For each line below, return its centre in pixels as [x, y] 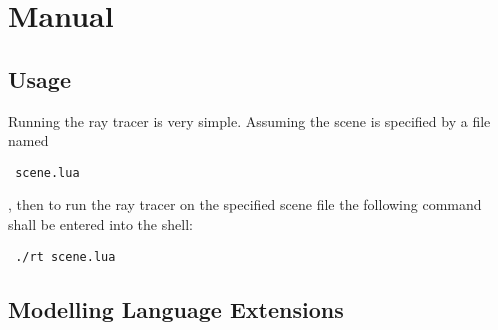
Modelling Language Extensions [176, 308]
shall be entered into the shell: [100, 224]
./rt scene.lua [65, 256]
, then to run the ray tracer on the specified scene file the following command [245, 204]
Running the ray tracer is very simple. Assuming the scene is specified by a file [249, 120]
